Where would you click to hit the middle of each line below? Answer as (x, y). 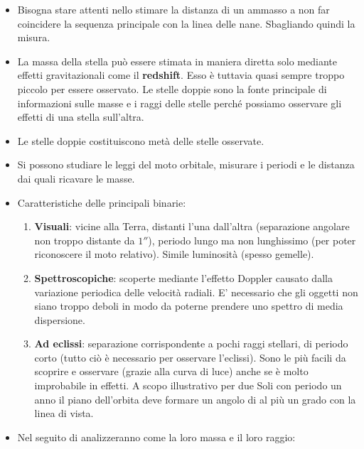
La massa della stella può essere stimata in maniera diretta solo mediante (177, 61)
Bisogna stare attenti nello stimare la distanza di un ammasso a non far (173, 9)
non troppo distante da (85, 240)
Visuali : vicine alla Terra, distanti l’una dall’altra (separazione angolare (192, 226)
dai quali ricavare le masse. (76, 178)
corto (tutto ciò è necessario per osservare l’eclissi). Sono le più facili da (190, 357)
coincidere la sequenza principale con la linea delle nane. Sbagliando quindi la (186, 23)
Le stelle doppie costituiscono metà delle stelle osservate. (141, 140)
